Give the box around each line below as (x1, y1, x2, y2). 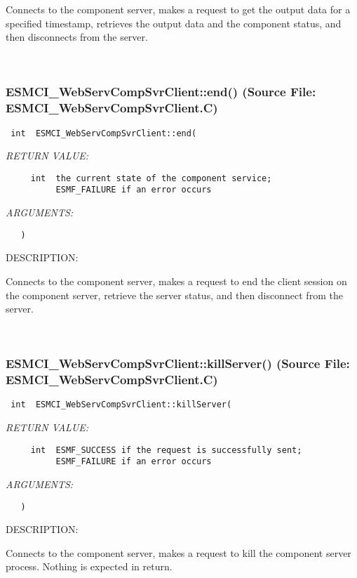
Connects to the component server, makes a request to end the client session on (6, 273, 347, 288)
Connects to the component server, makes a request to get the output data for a (6, 2, 351, 16)
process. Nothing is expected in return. (6, 559, 173, 574)
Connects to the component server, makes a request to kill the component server (6, 545, 351, 560)
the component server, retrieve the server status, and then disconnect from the (6, 287, 343, 302)
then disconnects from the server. (6, 29, 148, 44)
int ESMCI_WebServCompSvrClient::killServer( (11, 400, 232, 410)
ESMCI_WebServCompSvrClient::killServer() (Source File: (6, 355, 350, 372)
